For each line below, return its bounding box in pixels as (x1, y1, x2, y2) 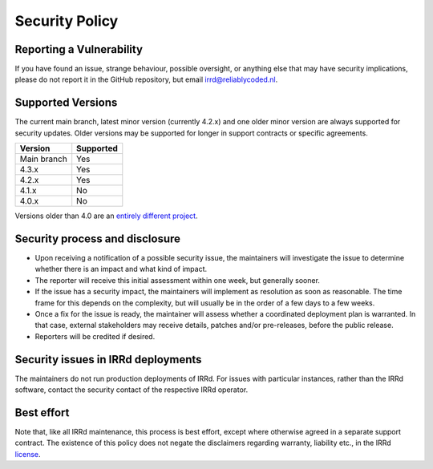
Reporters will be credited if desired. (34, 331, 156, 341)
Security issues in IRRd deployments (14, 353, 202, 366)
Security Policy (14, 12, 119, 30)
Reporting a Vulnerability (14, 42, 144, 56)
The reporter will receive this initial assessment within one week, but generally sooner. (34, 275, 321, 285)
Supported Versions (14, 96, 118, 110)
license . (14, 449, 41, 459)
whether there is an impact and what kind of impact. (34, 265, 208, 274)
